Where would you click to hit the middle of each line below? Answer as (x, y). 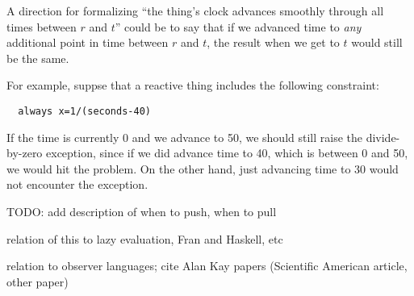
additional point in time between (88, 42)
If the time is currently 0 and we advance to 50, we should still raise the (184, 137)
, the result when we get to (273, 42)
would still (377, 42)
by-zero (25, 153)
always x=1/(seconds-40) (84, 111)
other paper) (38, 281)
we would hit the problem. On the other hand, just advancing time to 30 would (203, 168)
